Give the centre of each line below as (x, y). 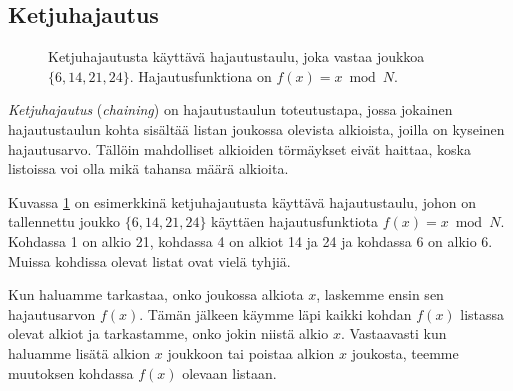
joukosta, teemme (405, 352)
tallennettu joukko (64, 221)
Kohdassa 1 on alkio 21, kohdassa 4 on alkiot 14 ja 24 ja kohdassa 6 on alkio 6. (250, 240)
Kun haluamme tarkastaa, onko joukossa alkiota (156, 294)
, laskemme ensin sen (380, 294)
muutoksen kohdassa (71, 372)
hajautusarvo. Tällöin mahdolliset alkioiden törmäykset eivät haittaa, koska (239, 148)
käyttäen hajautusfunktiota (295, 221)
